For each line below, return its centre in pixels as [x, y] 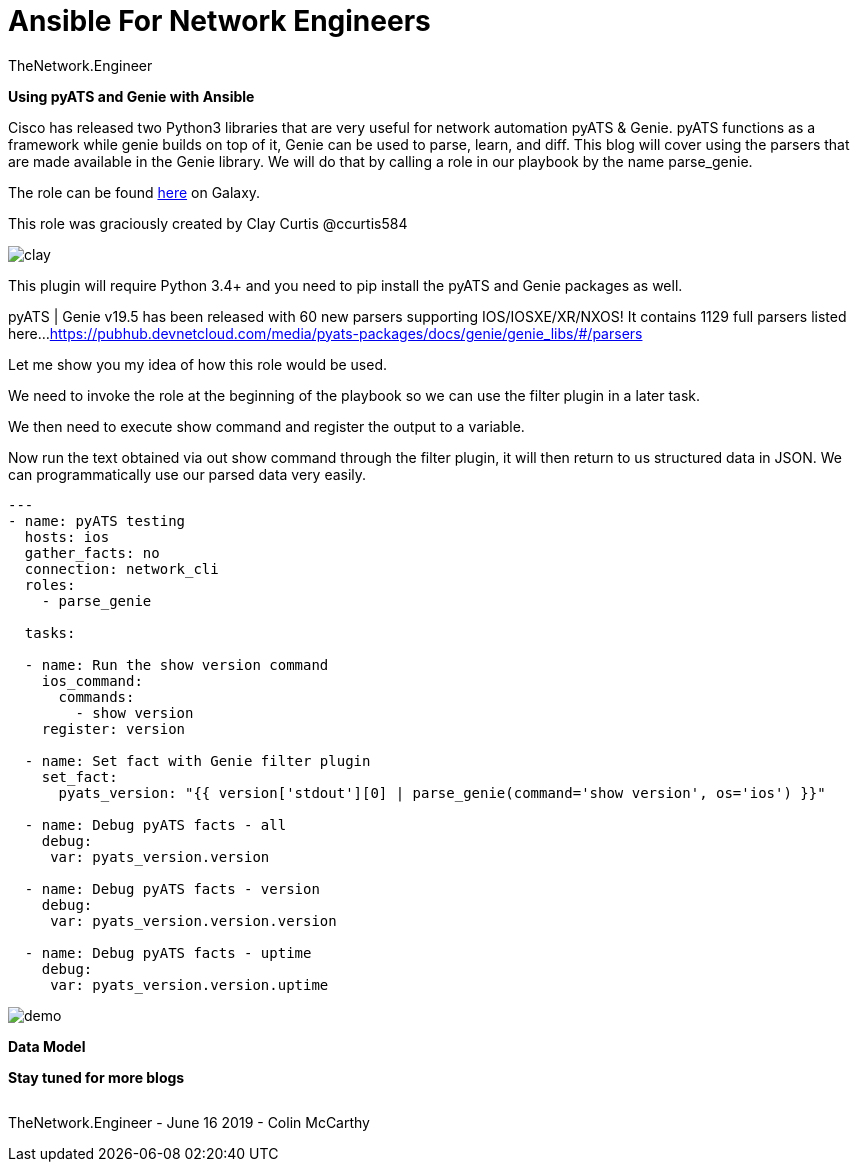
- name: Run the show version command [176, 664]
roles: [50, 584]
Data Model [47, 1046]
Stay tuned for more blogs [96, 1077]
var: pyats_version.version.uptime [189, 984]
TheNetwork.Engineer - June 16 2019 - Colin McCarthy [189, 1122]
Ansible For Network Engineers [219, 21]
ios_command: [92, 680]
